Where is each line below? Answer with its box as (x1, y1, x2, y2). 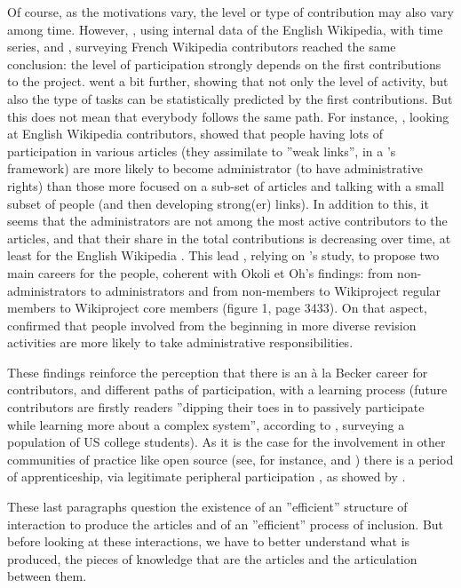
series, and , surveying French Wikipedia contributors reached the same (7, 37, 396, 56)
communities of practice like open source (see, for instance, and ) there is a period (7, 449, 454, 468)
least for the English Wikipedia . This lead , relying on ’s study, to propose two (7, 246, 440, 265)
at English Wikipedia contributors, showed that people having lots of (7, 124, 383, 143)
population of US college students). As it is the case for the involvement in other (7, 433, 446, 451)
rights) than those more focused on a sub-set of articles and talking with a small (7, 176, 444, 195)
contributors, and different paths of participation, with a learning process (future (7, 380, 448, 399)
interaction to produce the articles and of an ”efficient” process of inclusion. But (7, 514, 444, 533)
